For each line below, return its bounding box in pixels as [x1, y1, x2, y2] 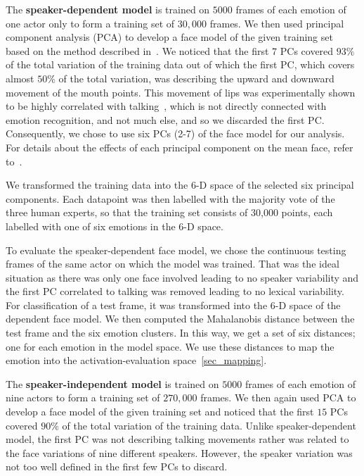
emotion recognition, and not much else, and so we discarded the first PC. [6, 112, 325, 127]
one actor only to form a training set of [6, 15, 175, 30]
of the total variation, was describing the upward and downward [58, 70, 334, 85]
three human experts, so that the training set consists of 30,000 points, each [6, 205, 333, 220]
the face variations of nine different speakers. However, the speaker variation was [6, 445, 353, 460]
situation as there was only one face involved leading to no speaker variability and [6, 270, 359, 284]
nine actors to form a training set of [6, 390, 160, 405]
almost [6, 70, 34, 85]
